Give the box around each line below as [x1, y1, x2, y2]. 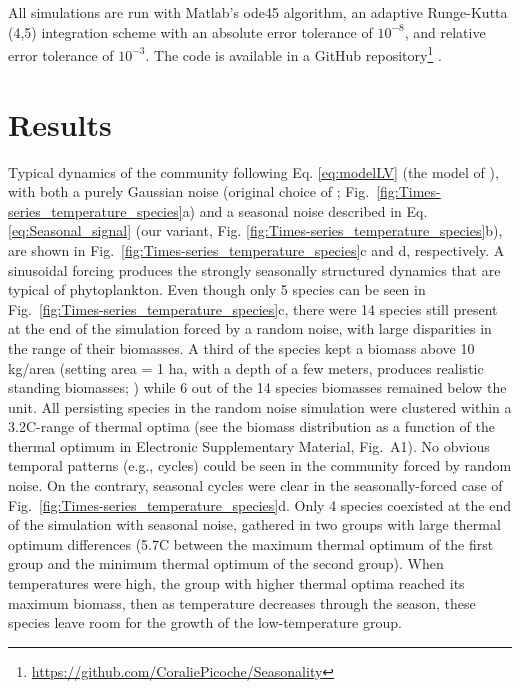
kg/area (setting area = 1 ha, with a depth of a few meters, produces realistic [8, 357, 484, 378]
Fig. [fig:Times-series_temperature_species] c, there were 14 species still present [8, 298, 498, 319]
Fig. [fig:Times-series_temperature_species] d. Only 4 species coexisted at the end [8, 494, 511, 515]
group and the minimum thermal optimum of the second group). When [8, 553, 444, 574]
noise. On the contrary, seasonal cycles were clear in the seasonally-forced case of [8, 475, 503, 496]
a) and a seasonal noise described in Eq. [182, 200, 428, 221]
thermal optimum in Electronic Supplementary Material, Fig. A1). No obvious [8, 435, 490, 456]
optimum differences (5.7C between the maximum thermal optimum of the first [8, 533, 494, 554]
